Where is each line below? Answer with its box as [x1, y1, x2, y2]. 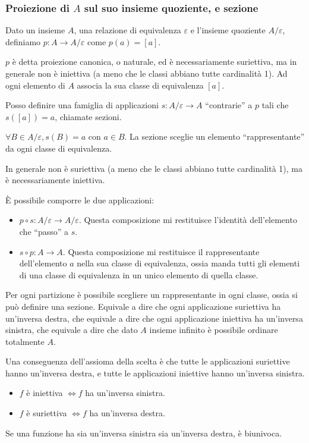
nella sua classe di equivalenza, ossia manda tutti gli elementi [77, 257, 300, 269]
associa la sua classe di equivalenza [77, 78, 204, 91]
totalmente [5, 335, 45, 347]
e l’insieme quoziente [190, 24, 266, 36]
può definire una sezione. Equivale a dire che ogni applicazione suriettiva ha [5, 300, 281, 312]
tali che [261, 99, 289, 111]
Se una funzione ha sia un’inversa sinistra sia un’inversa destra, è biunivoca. [5, 426, 282, 439]
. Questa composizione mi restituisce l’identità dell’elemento [78, 213, 297, 226]
